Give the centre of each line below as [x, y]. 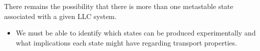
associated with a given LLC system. [60, 16]
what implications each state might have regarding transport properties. [126, 42]
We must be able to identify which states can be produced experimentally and [136, 33]
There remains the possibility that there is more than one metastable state [119, 6]
